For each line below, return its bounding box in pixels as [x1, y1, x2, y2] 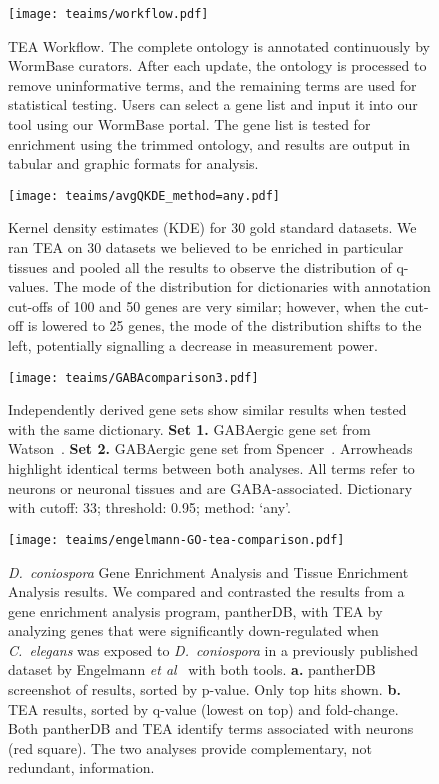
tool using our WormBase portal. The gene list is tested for [8, 114, 371, 135]
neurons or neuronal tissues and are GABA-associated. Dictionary [8, 477, 413, 498]
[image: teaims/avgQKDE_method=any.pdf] [8, 188, 281, 203]
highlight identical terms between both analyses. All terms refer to [8, 458, 415, 479]
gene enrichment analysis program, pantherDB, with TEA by [8, 600, 383, 621]
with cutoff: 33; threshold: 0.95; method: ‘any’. [8, 497, 291, 518]
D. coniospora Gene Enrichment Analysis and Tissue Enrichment [8, 561, 409, 582]
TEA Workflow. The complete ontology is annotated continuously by [8, 35, 430, 56]
